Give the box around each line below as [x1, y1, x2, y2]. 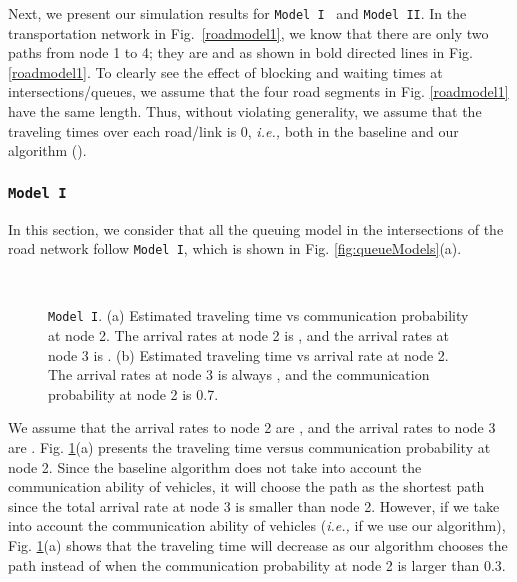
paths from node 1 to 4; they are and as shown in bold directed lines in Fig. [8, 42, 473, 63]
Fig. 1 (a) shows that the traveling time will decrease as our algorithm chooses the [8, 535, 508, 556]
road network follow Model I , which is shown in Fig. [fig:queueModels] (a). [8, 238, 462, 259]
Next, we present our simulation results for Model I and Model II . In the [8, 3, 467, 23]
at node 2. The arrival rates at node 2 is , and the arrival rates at [48, 325, 450, 346]
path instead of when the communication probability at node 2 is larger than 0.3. [8, 554, 506, 575]
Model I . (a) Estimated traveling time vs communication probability [48, 305, 469, 326]
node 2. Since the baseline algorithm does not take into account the [8, 456, 422, 477]
